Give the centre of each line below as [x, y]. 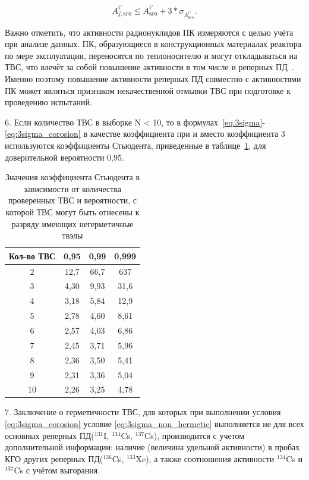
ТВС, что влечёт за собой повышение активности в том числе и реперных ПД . [149, 67]
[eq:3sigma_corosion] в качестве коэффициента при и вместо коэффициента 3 [145, 134]
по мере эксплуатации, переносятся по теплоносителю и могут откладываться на [151, 55]
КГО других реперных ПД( [54, 458]
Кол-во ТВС [32, 255]
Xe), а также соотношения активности [205, 458]
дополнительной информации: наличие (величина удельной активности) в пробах [152, 447]
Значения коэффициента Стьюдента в [72, 177]
